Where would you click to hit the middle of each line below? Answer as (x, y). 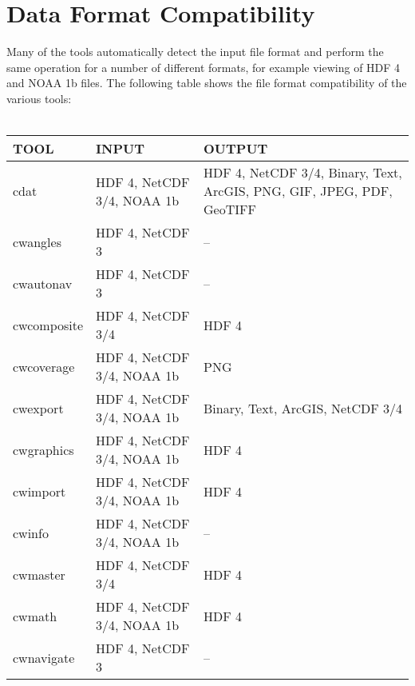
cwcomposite (48, 325)
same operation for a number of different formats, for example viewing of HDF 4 (204, 67)
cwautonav (43, 283)
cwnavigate (44, 657)
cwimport (40, 491)
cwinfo (31, 532)
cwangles (37, 241)
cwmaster (39, 574)
